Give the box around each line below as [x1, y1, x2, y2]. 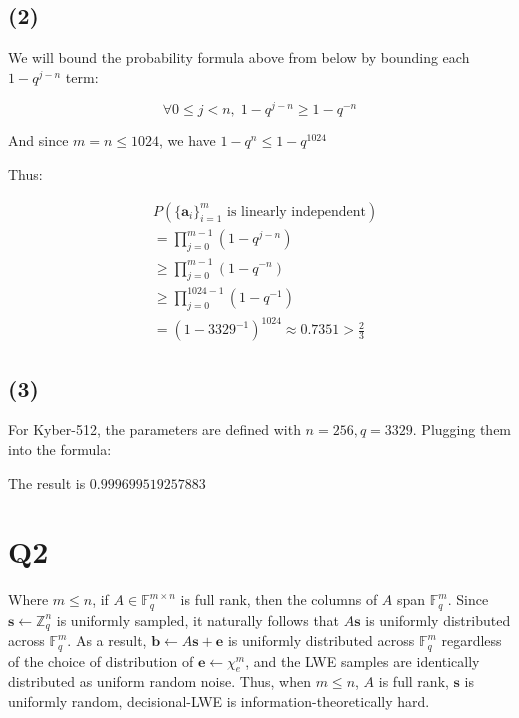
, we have [159, 130, 216, 151]
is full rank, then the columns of [180, 589, 378, 610]
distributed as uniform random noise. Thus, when [8, 671, 312, 692]
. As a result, [67, 630, 147, 651]
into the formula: [8, 439, 112, 459]
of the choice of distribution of [8, 650, 194, 671]
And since [8, 130, 69, 151]
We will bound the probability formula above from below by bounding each [8, 47, 470, 68]
